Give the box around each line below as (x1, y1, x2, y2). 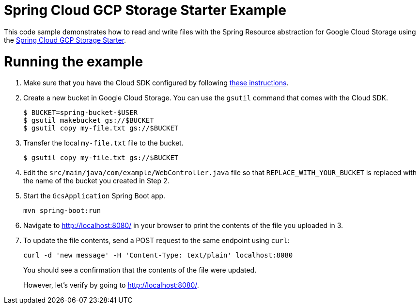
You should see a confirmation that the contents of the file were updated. (23, 266, 257, 275)
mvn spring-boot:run (23, 207, 101, 215)
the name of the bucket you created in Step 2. (23, 177, 170, 185)
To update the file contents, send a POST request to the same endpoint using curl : (23, 236, 290, 245)
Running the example (4, 53, 143, 70)
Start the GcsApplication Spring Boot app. (23, 192, 166, 200)
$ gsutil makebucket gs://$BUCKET (23, 116, 154, 125)
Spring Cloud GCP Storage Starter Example (4, 2, 286, 18)
